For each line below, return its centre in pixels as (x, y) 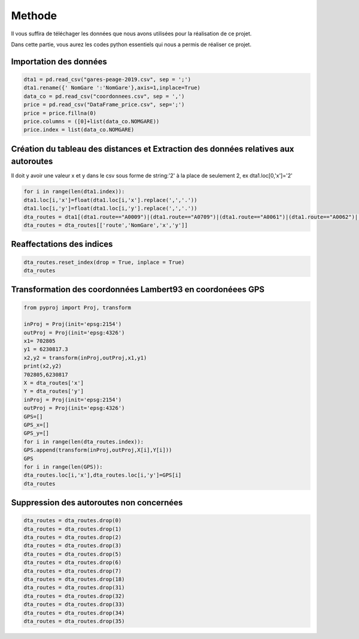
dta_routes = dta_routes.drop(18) (74, 579)
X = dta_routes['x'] (54, 383)
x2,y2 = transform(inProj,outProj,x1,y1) (85, 358)
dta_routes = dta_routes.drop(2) (73, 537)
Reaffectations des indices (62, 244)
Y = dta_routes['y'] (54, 391)
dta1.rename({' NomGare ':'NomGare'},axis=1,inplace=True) (112, 88)
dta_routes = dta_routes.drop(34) (74, 613)
